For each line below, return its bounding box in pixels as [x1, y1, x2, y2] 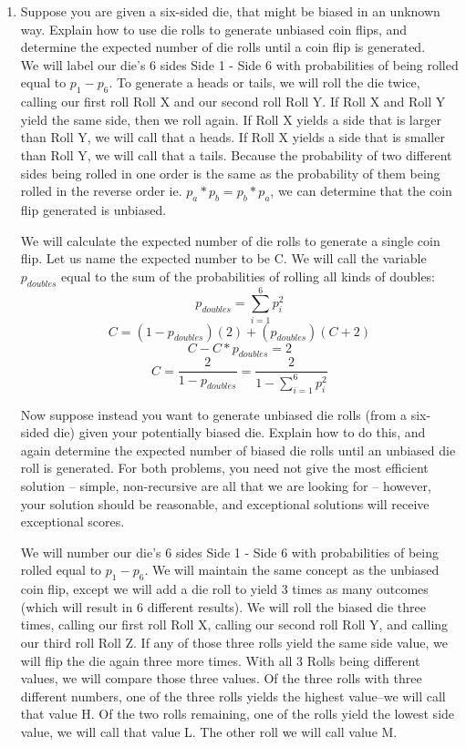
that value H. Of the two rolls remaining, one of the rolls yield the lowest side [20, 704, 455, 723]
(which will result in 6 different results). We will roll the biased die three [20, 597, 427, 616]
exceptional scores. [20, 512, 125, 531]
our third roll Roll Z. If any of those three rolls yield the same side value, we [20, 632, 448, 651]
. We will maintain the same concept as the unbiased [144, 560, 440, 579]
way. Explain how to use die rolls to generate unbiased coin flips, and [20, 19, 408, 38]
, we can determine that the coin [270, 181, 452, 200]
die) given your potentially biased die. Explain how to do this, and [53, 423, 426, 442]
